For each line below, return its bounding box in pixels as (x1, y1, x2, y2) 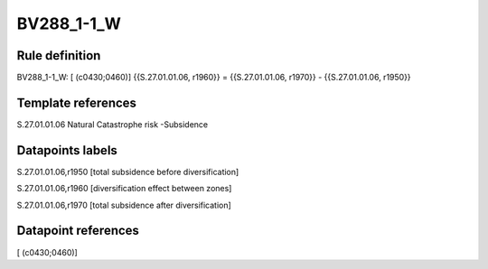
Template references (16, 95, 137, 110)
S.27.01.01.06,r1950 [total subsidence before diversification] (16, 166, 239, 177)
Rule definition (16, 48, 101, 63)
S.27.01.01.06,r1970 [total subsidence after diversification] (16, 199, 232, 210)
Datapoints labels (16, 143, 117, 158)
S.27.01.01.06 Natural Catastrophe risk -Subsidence (16, 118, 208, 130)
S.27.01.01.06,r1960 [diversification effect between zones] (16, 183, 232, 194)
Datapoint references (16, 223, 140, 238)
